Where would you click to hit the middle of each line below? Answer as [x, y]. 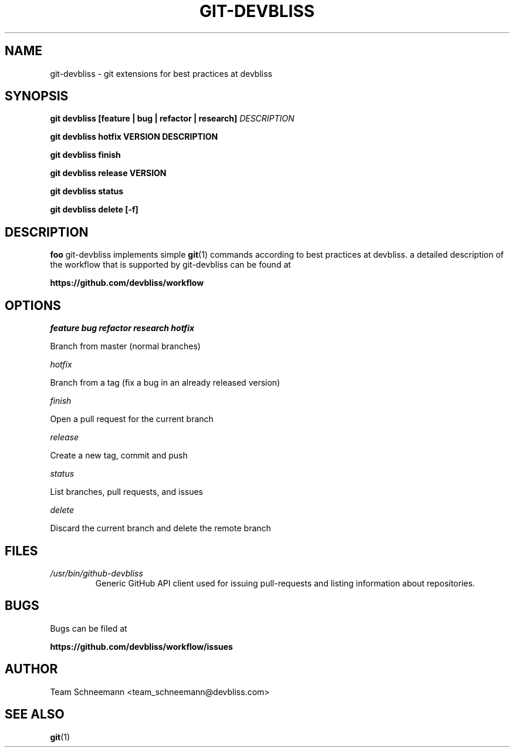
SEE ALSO [35, 714]
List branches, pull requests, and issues [126, 492]
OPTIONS [33, 305]
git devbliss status [87, 191]
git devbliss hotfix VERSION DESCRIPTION [134, 137]
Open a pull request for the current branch [132, 419]
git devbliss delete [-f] [94, 210]
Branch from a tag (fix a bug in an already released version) [165, 383]
